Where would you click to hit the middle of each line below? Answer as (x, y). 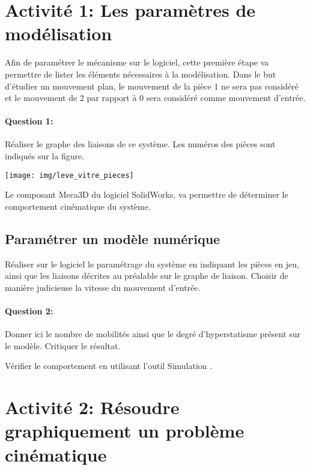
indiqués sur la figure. (45, 156)
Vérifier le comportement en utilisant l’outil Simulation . (109, 366)
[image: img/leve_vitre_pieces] (69, 175)
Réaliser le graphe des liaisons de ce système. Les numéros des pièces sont (140, 144)
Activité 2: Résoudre (92, 407)
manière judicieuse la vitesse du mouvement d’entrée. (103, 287)
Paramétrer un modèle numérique (113, 238)
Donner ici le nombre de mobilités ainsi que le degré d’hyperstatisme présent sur (153, 334)
